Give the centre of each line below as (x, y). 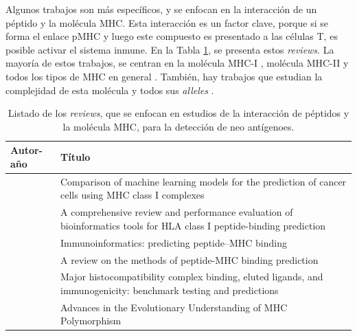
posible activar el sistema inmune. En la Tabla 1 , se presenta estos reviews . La (170, 49)
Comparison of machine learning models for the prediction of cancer (204, 181)
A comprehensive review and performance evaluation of (177, 212)
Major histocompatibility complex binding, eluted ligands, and (192, 277)
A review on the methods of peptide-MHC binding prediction (189, 259)
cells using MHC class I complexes (133, 195)
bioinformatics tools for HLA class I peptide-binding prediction (193, 225)
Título (76, 157)
